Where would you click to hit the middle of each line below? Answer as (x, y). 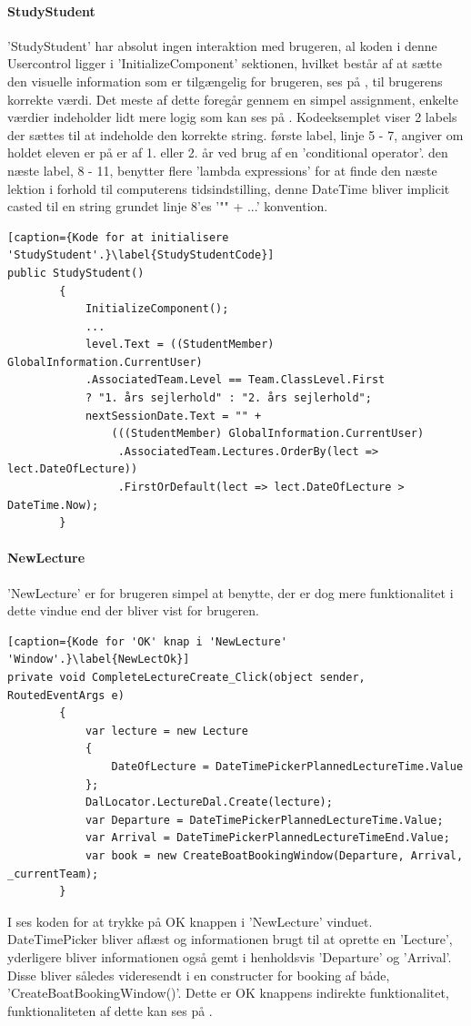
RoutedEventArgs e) (66, 695)
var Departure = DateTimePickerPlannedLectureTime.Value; (264, 820)
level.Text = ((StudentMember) (180, 345)
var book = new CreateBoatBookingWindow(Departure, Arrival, (274, 855)
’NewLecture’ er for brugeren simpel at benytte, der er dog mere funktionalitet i (230, 592)
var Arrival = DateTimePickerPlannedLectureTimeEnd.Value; (267, 838)
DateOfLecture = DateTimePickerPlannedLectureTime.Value (287, 766)
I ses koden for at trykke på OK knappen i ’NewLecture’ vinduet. (190, 921)
